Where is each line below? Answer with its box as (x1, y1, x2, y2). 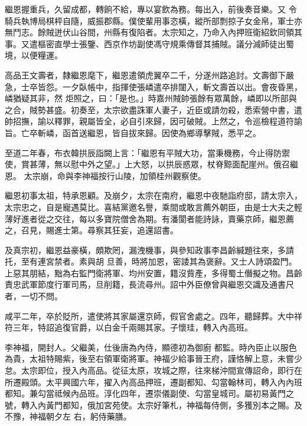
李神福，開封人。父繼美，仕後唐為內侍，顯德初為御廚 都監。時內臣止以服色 (5, 341, 297, 353)
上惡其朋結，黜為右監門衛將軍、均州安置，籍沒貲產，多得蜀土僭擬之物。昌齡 (5, 266, 302, 279)
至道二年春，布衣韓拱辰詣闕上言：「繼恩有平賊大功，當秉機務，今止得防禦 (5, 146, 290, 158)
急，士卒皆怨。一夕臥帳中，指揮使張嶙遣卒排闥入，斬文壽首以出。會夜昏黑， (5, 80, 302, 93)
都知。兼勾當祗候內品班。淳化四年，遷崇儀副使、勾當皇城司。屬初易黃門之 (5, 387, 294, 399)
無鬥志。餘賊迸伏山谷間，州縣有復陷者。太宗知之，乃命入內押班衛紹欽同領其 (5, 26, 302, 38)
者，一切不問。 (5, 290, 63, 302)
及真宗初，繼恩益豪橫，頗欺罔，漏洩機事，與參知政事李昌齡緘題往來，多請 (5, 243, 294, 256)
